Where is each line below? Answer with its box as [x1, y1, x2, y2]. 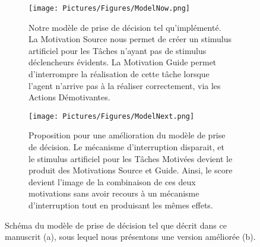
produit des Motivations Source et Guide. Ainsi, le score [28, 164, 233, 176]
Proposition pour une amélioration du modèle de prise [28, 129, 226, 141]
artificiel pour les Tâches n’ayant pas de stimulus [28, 44, 207, 56]
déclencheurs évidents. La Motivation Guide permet [28, 56, 217, 68]
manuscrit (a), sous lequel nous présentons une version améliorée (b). [5, 230, 256, 243]
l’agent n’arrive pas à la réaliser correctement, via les [28, 79, 221, 91]
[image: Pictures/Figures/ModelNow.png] [28, 4, 191, 12]
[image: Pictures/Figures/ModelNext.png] [28, 112, 195, 121]
